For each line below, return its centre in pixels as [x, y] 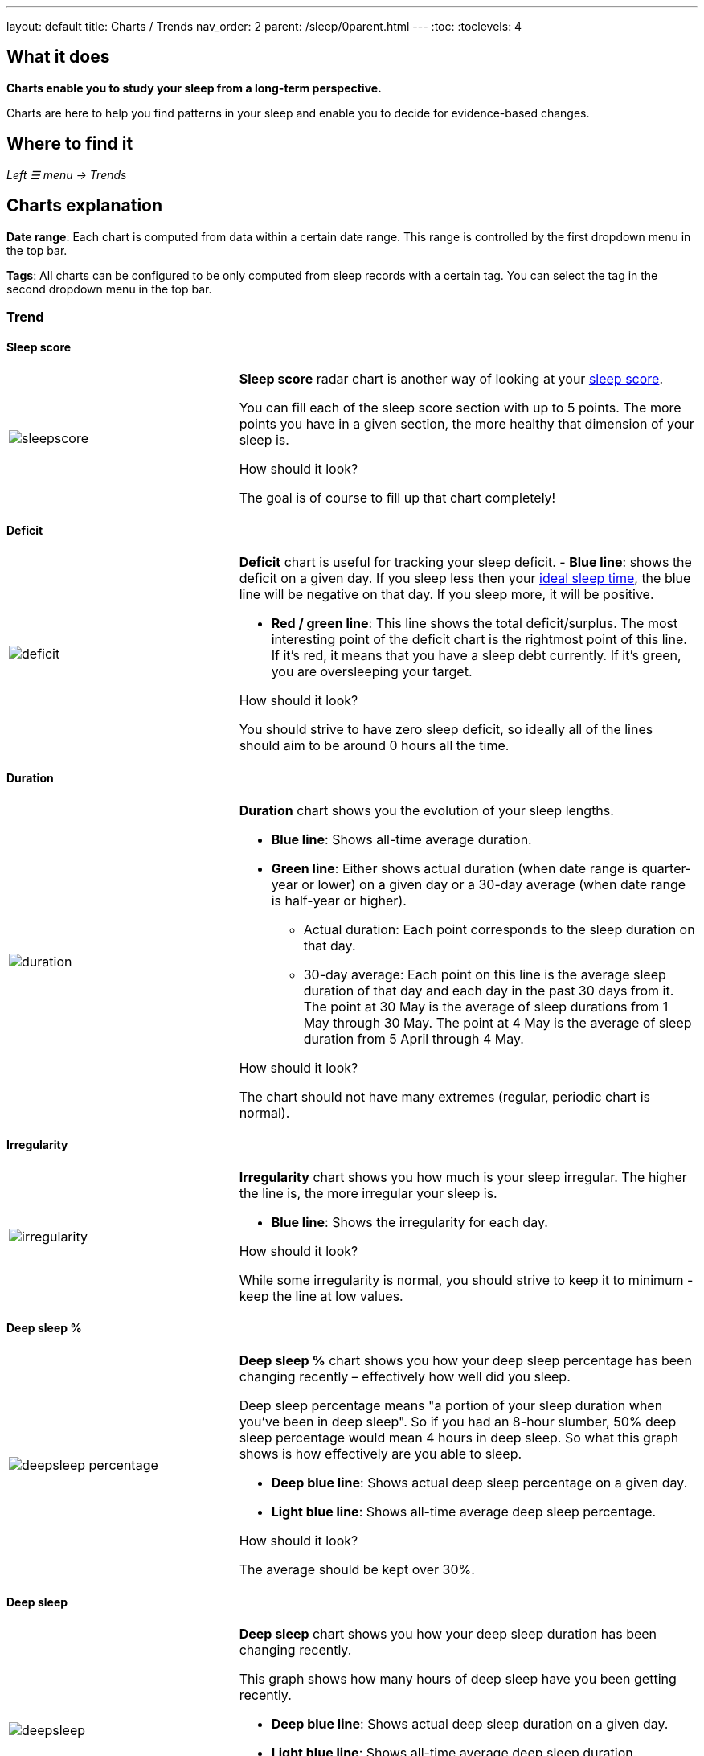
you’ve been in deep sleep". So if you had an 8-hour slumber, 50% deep [458, 1422]
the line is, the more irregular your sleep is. [368, 1193]
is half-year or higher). [339, 900]
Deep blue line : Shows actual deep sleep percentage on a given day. [479, 1483]
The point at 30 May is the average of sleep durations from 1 [486, 1006]
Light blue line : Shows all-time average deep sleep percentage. [464, 1512]
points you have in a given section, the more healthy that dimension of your [467, 424]
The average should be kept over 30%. [357, 1569]
